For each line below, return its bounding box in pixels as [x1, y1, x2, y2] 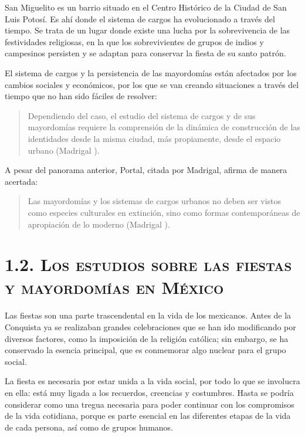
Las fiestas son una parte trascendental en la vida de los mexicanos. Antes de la [5, 309, 292, 321]
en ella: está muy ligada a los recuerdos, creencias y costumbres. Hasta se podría [5, 386, 294, 398]
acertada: [5, 175, 38, 187]
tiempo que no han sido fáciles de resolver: [5, 90, 157, 102]
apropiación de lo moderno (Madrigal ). [28, 218, 170, 230]
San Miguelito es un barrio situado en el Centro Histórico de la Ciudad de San [5, 1, 287, 13]
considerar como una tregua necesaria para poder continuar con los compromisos [5, 398, 294, 410]
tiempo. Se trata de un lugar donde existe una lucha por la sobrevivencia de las [5, 24, 290, 36]
